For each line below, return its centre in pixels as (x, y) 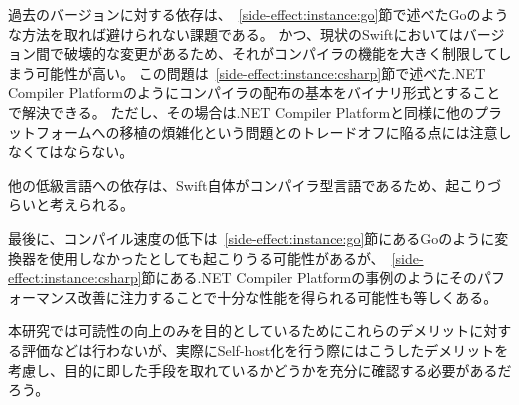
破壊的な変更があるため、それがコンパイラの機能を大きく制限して (280, 53)
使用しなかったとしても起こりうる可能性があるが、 (217, 257)
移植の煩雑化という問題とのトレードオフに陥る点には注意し (315, 131)
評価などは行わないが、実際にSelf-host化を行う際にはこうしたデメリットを (265, 349)
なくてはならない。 (71, 151)
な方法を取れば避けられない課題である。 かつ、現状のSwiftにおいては (235, 33)
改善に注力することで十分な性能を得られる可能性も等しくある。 (287, 296)
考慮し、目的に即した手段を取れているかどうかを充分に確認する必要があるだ (260, 369)
